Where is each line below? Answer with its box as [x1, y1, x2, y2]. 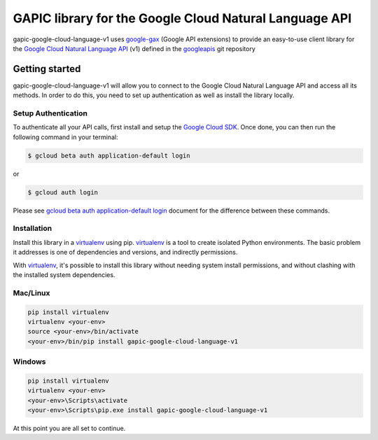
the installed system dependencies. [13, 271, 115, 279]
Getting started [13, 63, 81, 75]
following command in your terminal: [13, 133, 118, 141]
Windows [13, 357, 46, 367]
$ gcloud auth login [27, 188, 98, 196]
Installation [13, 224, 52, 234]
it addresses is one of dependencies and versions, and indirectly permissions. [13, 248, 238, 257]
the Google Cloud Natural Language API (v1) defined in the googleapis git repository [13, 44, 255, 52]
